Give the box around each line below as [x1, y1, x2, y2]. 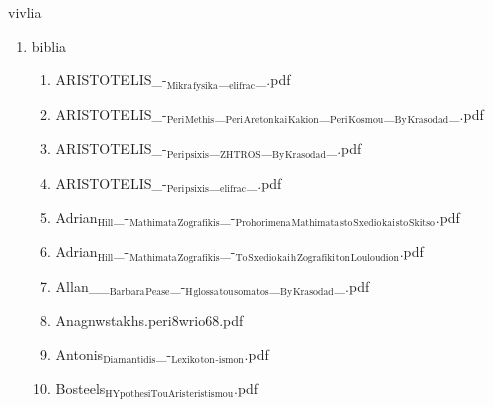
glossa [193, 287, 219, 298]
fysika [193, 80, 218, 91]
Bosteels [55, 377, 106, 398]
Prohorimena [235, 218, 291, 229]
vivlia [8, 2, 42, 22]
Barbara [109, 287, 145, 298]
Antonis [55, 343, 104, 364]
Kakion [287, 115, 319, 126]
